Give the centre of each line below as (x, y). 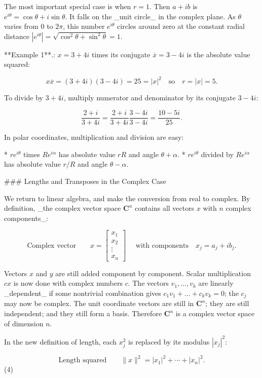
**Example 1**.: (30, 54)
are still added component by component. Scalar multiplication (153, 273)
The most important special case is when (68, 6)
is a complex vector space (215, 313)
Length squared (83, 361)
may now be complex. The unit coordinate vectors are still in (99, 303)
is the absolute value (218, 54)
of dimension (24, 323)
